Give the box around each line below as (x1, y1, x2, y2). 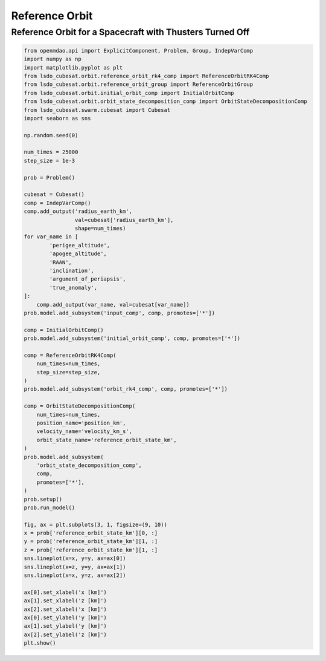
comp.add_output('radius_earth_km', (24, 208, 133, 215)
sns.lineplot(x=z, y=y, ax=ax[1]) (24, 563, 126, 570)
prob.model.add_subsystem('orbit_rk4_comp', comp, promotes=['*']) (24, 386, 228, 392)
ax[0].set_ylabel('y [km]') (24, 614, 107, 621)
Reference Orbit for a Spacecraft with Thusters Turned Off (11, 27, 250, 37)
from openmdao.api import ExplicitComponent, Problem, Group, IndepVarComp (24, 47, 254, 54)
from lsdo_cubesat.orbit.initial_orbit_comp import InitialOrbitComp (24, 90, 234, 96)
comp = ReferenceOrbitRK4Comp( (24, 351, 117, 359)
